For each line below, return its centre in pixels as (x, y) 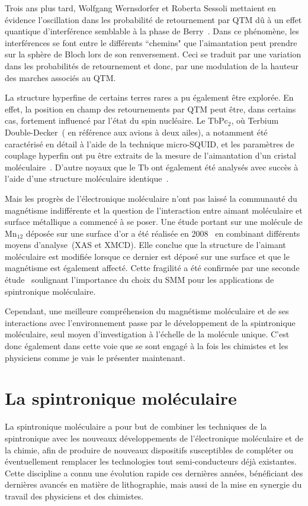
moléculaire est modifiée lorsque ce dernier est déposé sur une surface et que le (147, 256)
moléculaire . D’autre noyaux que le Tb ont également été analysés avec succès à (152, 167)
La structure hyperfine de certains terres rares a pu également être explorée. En (149, 97)
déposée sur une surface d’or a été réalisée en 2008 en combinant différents (163, 233)
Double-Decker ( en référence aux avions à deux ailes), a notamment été (136, 132)
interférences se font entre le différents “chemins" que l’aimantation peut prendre (151, 42)
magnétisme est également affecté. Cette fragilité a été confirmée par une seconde (152, 268)
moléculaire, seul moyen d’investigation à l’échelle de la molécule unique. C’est (147, 334)
